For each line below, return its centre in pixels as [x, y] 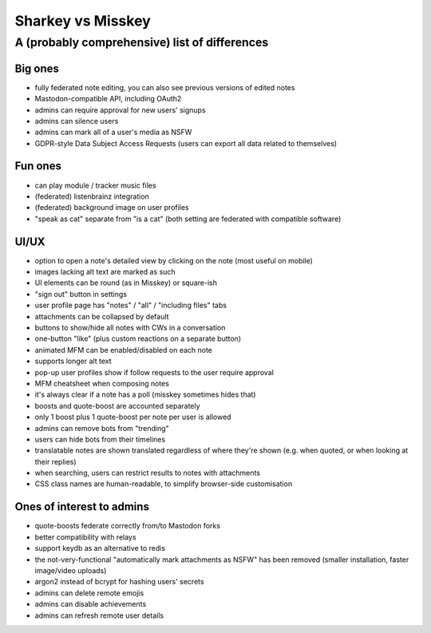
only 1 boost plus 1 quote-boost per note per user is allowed [133, 417]
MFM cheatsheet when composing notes [102, 383]
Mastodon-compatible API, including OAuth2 [108, 99]
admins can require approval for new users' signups [121, 110]
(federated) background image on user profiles [112, 208]
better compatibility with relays [85, 537]
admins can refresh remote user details [99, 615]
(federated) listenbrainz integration [92, 196]
